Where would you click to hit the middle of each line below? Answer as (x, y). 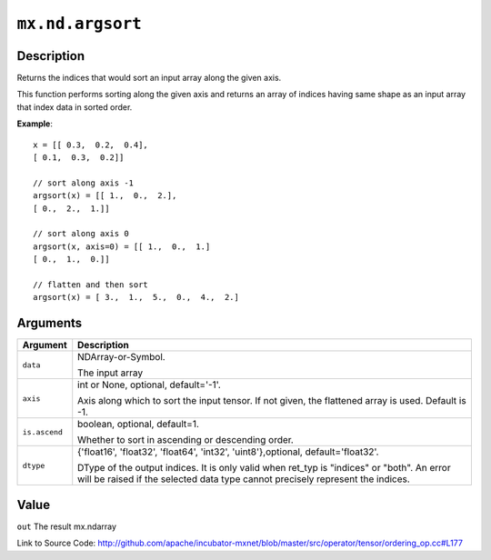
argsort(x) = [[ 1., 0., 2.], (105, 196)
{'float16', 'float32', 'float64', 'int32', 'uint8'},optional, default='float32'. (228, 452)
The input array (110, 373)
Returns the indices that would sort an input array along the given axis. (149, 78)
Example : (35, 124)
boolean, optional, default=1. (138, 425)
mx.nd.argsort (80, 24)
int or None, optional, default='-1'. (150, 385)
